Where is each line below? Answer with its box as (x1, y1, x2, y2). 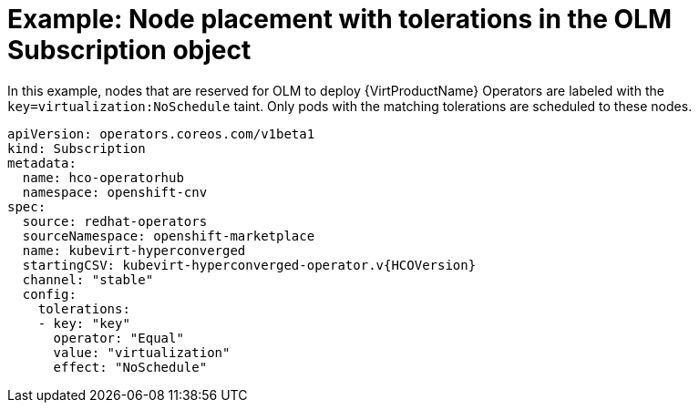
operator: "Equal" (53, 330, 184, 345)
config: (22, 286, 77, 302)
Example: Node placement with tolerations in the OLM (7, 4, 673, 35)
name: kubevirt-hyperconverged (22, 242, 246, 258)
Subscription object (7, 35, 252, 66)
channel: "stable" (22, 272, 154, 287)
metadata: (7, 155, 77, 170)
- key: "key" (37, 315, 130, 331)
